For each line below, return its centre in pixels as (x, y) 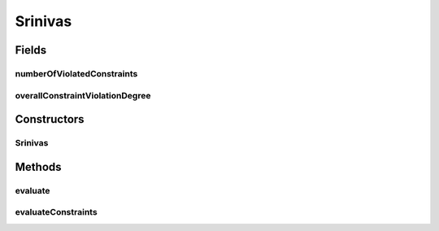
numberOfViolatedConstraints (76, 73)
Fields (31, 50)
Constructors (50, 119)
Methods (38, 167)
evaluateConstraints (56, 212)
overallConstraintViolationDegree (83, 95)
